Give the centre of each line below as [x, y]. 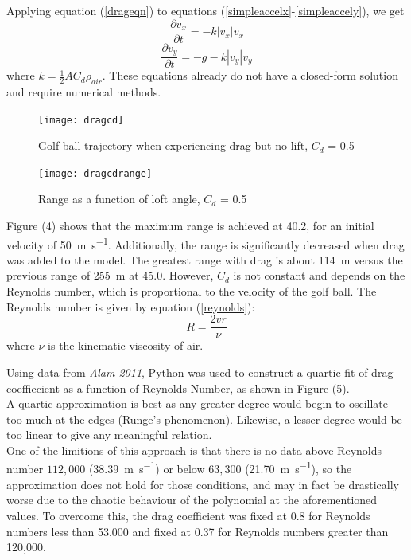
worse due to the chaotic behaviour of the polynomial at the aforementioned [192, 500]
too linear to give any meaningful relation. [109, 435]
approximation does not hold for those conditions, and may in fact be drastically [203, 484]
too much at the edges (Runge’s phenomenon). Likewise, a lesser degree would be [204, 419]
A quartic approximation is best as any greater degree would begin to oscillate [197, 403]
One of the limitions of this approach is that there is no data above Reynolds [194, 450]
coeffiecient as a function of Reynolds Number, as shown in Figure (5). [178, 388]
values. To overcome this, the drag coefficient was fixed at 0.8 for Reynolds [188, 515]
